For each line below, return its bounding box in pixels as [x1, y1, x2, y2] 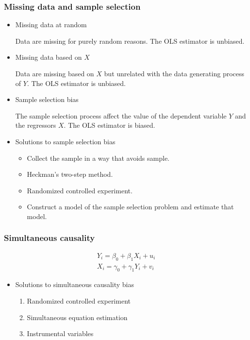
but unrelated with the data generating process [104, 68, 245, 78]
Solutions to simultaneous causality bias [15, 279, 134, 289]
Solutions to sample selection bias [15, 136, 116, 146]
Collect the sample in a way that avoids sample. [27, 153, 170, 163]
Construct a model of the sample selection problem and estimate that [27, 202, 234, 212]
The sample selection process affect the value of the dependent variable [15, 110, 227, 120]
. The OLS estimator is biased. [64, 120, 155, 130]
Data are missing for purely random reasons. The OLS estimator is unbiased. [15, 35, 245, 46]
